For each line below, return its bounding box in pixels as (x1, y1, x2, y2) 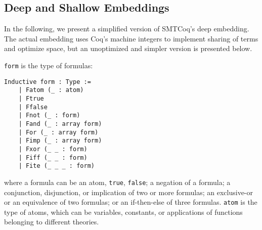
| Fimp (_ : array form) (18, 137, 102, 145)
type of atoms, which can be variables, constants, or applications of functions (4, 206, 243, 217)
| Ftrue (18, 95, 44, 102)
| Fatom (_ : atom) (18, 86, 84, 94)
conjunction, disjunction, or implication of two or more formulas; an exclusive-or (4, 187, 253, 197)
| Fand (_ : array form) (18, 120, 102, 127)
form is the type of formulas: (4, 60, 93, 70)
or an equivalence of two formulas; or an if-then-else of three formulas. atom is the (4, 197, 257, 207)
